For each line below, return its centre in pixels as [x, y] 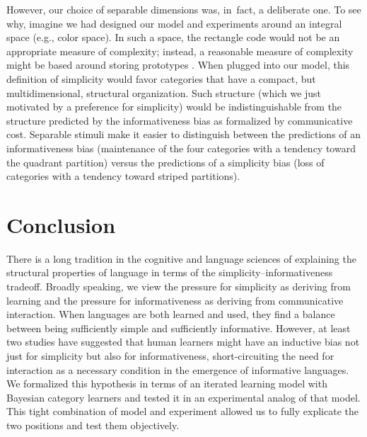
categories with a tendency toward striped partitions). [123, 176]
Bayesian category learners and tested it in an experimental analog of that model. [183, 397]
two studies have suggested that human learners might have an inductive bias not [183, 342]
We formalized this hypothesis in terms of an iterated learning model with [167, 384]
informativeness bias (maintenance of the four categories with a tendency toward [181, 148]
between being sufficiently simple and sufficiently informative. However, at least [179, 328]
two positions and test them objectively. [93, 425]
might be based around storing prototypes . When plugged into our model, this [178, 65]
